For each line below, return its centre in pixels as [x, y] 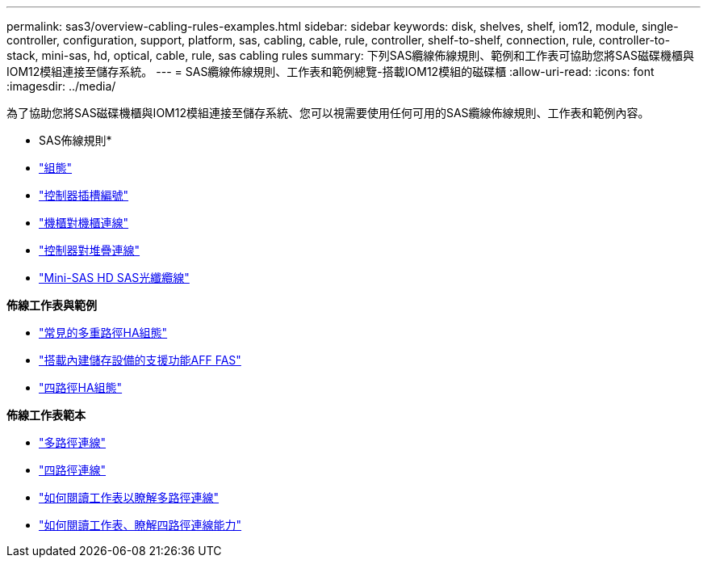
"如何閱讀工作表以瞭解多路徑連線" [129, 497]
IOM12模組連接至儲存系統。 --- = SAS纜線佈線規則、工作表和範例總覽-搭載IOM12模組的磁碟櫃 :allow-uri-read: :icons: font [330, 72]
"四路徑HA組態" [81, 387]
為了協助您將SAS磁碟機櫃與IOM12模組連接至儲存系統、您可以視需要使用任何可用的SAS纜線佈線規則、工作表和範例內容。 [328, 113]
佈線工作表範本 [46, 415]
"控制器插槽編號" [84, 195]
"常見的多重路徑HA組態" [103, 333]
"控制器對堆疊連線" [90, 250]
